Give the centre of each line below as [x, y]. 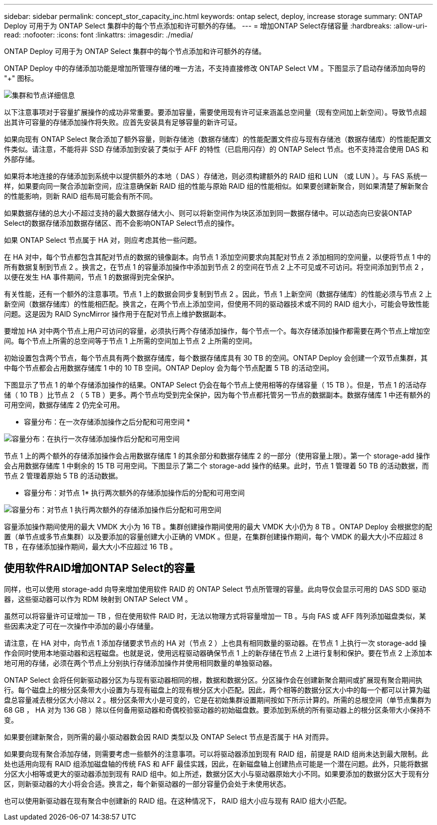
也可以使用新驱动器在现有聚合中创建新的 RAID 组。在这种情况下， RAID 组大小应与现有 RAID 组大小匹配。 [178, 801]
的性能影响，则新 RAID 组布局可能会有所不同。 [81, 196]
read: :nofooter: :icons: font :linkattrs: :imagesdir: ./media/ [99, 35]
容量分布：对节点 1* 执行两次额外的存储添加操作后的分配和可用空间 [134, 493]
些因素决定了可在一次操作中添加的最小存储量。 [81, 626]
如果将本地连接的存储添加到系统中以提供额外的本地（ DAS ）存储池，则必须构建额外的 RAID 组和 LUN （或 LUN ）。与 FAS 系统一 [216, 176]
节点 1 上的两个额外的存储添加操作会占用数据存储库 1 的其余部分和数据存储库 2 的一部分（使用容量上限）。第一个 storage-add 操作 [217, 456]
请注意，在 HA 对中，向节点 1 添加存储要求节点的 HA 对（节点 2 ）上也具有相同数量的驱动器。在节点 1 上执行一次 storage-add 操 [215, 643]
